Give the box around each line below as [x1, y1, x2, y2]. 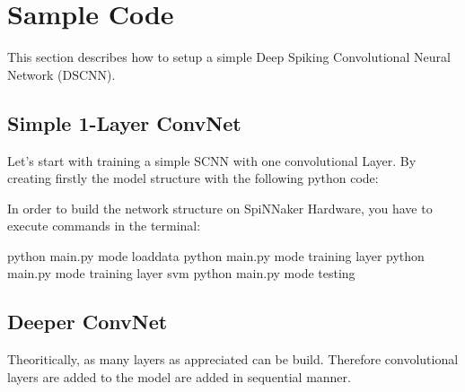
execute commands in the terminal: [7, 216, 201, 235]
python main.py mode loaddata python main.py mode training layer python [7, 246, 425, 265]
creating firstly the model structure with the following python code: [7, 169, 379, 187]
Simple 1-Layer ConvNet [7, 109, 241, 136]
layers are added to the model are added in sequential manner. [7, 367, 351, 386]
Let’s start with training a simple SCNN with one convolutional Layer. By [7, 151, 417, 170]
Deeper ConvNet [7, 308, 168, 335]
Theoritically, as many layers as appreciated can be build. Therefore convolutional [7, 350, 459, 369]
